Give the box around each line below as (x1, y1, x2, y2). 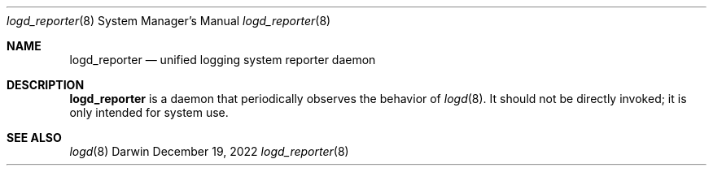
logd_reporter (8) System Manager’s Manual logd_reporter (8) (7, 14, 331, 28)
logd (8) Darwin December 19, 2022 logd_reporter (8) (69, 144, 349, 158)
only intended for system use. (69, 105, 229, 119)
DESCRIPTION (7, 78, 85, 92)
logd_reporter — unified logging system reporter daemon (69, 53, 376, 67)
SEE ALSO (7, 131, 62, 144)
